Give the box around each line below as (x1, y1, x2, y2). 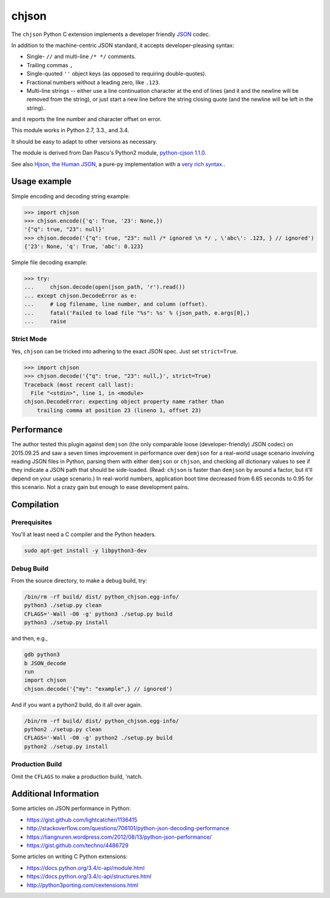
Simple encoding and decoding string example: (11, 193, 131, 200)
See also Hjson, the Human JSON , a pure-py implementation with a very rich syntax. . (11, 160, 226, 167)
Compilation (11, 499, 59, 510)
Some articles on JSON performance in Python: (11, 804, 131, 812)
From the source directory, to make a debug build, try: (11, 577, 147, 584)
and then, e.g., (11, 635, 48, 642)
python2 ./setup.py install (24, 743, 108, 750)
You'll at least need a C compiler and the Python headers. (11, 531, 156, 538)
